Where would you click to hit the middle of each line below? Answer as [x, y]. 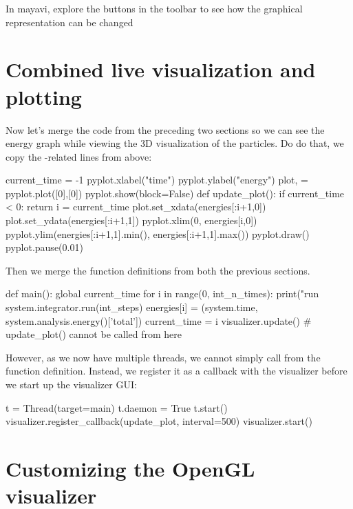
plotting [44, 96]
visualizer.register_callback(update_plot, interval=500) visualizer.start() [159, 421]
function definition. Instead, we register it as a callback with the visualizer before [176, 371]
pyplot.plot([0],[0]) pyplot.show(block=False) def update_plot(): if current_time [175, 193]
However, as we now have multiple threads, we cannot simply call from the [163, 357]
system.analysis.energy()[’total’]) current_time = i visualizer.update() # [159, 320]
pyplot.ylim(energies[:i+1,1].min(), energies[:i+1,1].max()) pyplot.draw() [158, 233]
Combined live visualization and [161, 69]
